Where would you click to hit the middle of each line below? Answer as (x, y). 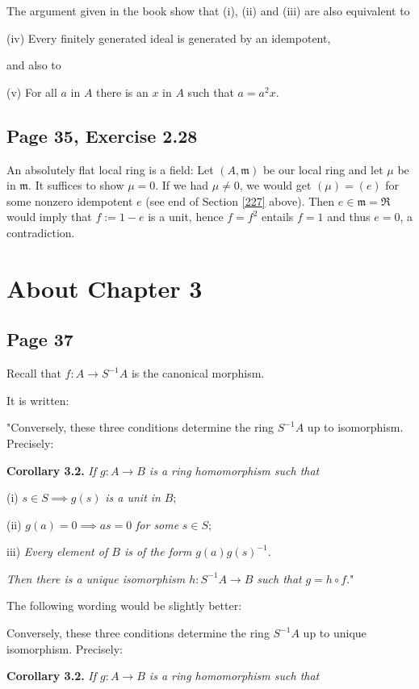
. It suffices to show (76, 185)
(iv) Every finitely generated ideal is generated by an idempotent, (169, 38)
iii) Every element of (57, 551)
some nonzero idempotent (70, 200)
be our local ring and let (323, 169)
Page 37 (40, 339)
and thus (349, 217)
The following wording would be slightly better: (124, 605)
